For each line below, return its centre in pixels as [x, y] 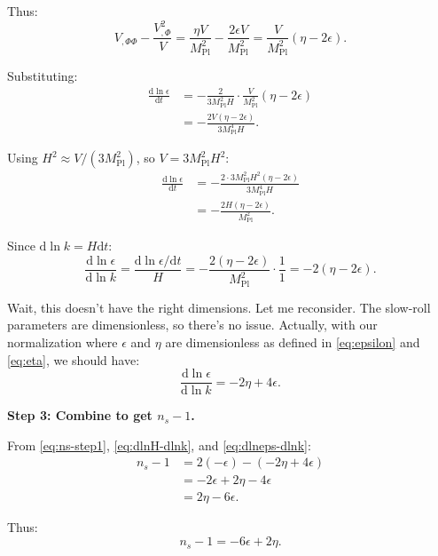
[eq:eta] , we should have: [74, 359]
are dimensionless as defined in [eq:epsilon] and [293, 342]
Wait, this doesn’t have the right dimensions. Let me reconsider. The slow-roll [219, 307]
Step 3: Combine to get [80, 415]
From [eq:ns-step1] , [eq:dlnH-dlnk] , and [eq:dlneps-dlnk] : [159, 445]
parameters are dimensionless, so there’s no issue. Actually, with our [192, 325]
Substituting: [43, 76]
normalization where [63, 342]
